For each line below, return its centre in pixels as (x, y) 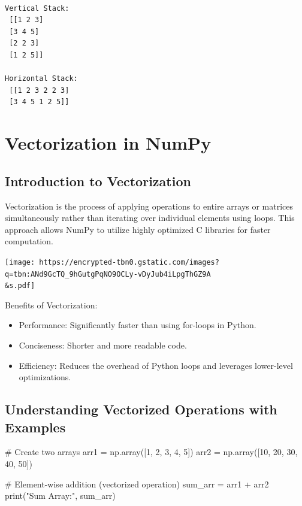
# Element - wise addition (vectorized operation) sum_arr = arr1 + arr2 (137, 484)
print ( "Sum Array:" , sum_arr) (60, 496)
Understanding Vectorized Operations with (141, 409)
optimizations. (45, 377)
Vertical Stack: (37, 8)
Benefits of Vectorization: (51, 304)
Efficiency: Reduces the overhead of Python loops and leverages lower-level (156, 365)
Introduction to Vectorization (98, 181)
